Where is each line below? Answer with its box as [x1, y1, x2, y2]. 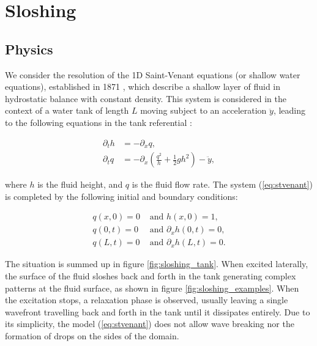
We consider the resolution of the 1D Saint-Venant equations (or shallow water [5, 68, 300, 81]
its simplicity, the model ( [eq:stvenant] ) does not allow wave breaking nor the [5, 317, 294, 330]
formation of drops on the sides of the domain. [5, 329, 179, 342]
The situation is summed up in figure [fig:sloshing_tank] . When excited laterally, [5, 257, 308, 270]
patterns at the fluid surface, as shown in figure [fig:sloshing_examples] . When [5, 281, 299, 294]
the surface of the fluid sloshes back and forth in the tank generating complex [5, 269, 296, 282]
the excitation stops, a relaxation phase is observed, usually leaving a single [5, 293, 288, 306]
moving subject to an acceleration [140, 104, 267, 117]
